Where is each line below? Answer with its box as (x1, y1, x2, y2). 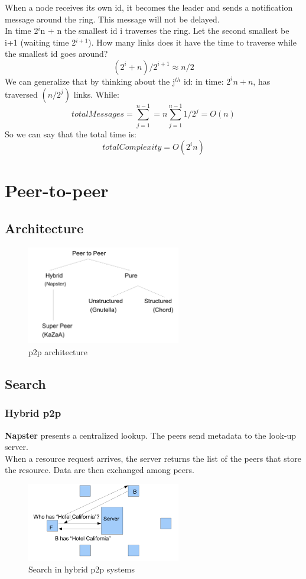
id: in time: (183, 75, 224, 87)
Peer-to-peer (5, 178, 109, 202)
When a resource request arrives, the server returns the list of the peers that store (5, 452, 301, 464)
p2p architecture (28, 345, 88, 358)
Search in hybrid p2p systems (28, 563, 135, 575)
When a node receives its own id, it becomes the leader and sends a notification (5, 1, 293, 13)
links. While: (73, 88, 119, 100)
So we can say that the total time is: (5, 127, 136, 140)
